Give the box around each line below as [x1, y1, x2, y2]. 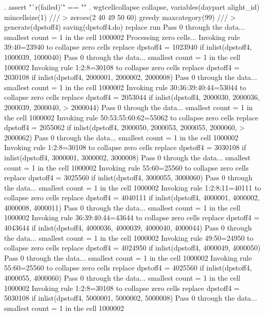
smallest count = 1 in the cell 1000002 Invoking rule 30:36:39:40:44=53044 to [4, 81, 247, 92]
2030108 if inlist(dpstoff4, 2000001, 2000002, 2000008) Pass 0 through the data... [4, 72, 257, 82]
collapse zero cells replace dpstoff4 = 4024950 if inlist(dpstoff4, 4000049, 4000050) [4, 242, 261, 253]
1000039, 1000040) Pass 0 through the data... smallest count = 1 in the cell [4, 51, 240, 62]
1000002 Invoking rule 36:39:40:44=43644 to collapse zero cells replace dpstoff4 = [4, 212, 260, 223]
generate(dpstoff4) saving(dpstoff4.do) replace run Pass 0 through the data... [4, 22, 245, 32]
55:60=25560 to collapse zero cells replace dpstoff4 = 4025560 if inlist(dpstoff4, [4, 262, 252, 273]
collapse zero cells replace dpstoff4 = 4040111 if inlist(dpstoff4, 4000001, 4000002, [4, 192, 260, 203]
